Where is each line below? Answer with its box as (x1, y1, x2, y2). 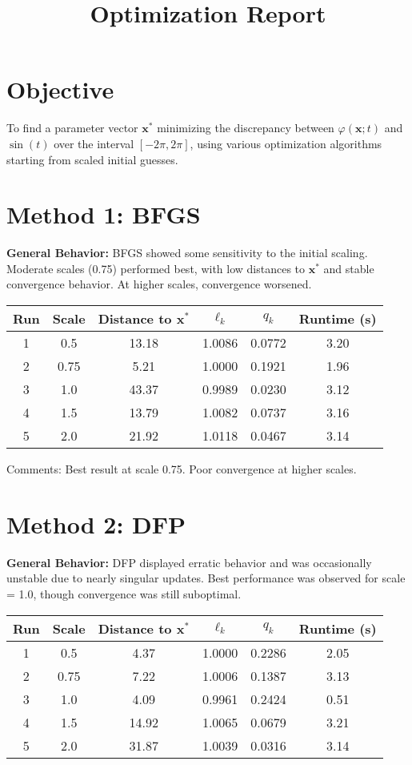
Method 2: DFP (6, 507, 186, 540)
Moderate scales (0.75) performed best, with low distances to (6, 260, 306, 276)
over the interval (54, 135, 134, 151)
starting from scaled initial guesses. (6, 151, 178, 167)
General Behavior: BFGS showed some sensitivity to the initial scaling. (6, 244, 368, 261)
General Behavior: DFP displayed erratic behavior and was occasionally (6, 554, 372, 570)
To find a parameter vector (6, 119, 138, 136)
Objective (6, 73, 114, 106)
